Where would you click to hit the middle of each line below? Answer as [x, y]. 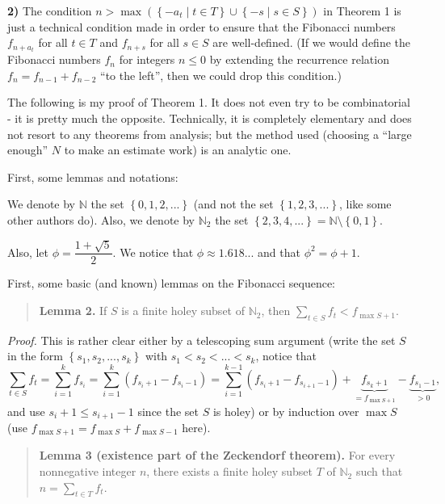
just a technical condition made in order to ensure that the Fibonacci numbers [202, 26]
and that [279, 252]
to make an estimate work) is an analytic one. [178, 150]
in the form [35, 356]
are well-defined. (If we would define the [312, 42]
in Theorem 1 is [362, 10]
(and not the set [233, 204]
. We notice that [153, 252]
